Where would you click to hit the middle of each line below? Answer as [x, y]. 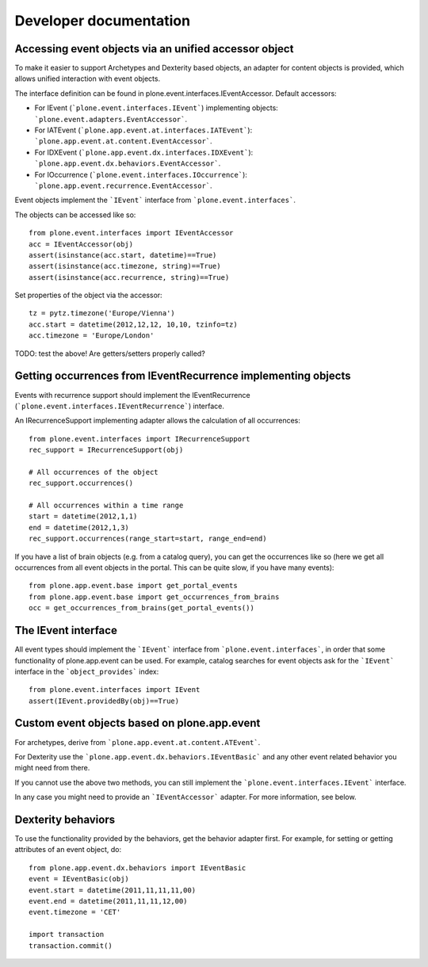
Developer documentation [102, 21]
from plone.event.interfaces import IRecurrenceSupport [139, 439]
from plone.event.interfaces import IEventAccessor [131, 233]
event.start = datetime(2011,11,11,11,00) [113, 890]
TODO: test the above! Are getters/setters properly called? [110, 354]
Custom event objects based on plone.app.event [138, 723]
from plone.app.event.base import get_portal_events [133, 586]
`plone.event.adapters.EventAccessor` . [111, 119]
